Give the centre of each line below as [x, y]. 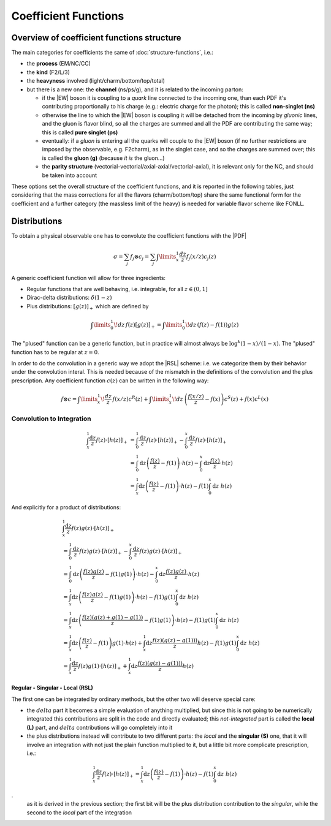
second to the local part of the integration [79, 813]
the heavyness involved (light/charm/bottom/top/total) [96, 81]
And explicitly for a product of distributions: [66, 507]
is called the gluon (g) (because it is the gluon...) [103, 158]
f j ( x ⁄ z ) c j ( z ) [201, 257]
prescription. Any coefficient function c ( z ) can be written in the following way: [110, 381]
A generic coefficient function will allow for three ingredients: [88, 278]
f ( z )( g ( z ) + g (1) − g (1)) [112, 618]
